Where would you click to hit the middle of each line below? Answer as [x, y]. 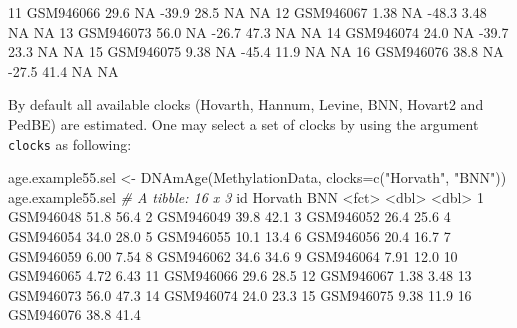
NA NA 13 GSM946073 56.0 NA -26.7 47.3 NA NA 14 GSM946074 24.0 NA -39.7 [258, 31]
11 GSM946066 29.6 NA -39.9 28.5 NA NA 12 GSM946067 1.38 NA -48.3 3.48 [247, 12]
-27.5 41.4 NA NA [63, 70]
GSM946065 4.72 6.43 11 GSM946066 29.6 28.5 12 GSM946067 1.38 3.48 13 [240, 275]
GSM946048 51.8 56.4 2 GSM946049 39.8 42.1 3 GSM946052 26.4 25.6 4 [229, 216]
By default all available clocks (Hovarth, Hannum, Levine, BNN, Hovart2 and [246, 104]
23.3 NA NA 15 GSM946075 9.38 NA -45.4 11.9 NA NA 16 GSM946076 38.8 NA [256, 51]
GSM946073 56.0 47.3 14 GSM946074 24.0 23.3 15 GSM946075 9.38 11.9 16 [240, 294]
